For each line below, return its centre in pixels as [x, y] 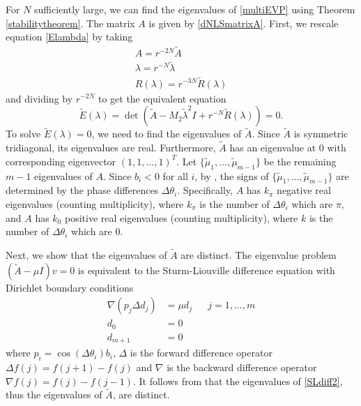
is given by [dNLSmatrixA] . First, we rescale [244, 23]
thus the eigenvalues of [54, 394]
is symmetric [321, 134]
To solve [23, 134]
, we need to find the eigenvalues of [167, 134]
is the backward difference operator [242, 367]
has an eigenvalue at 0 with [288, 148]
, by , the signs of [232, 175]
